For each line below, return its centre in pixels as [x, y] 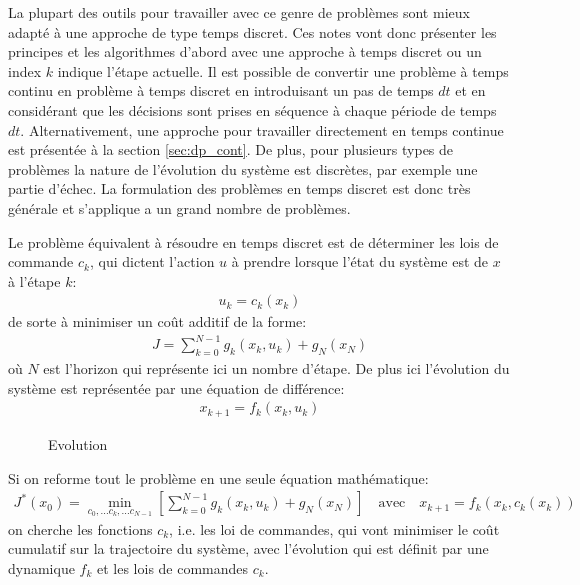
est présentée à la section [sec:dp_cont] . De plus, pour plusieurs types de [231, 149]
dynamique [41, 567]
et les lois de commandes [173, 567]
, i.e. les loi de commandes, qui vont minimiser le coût [334, 528]
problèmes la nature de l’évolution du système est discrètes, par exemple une [243, 168]
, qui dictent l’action [152, 261]
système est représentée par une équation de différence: [176, 387]
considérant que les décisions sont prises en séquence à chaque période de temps [252, 109]
